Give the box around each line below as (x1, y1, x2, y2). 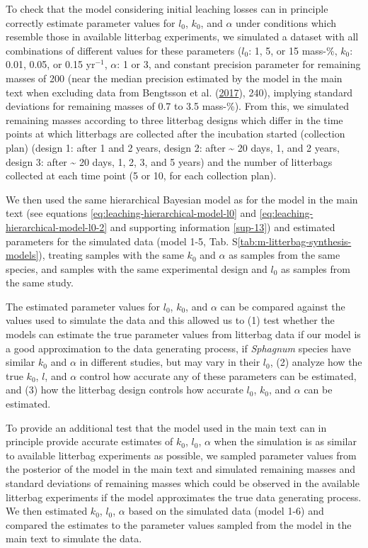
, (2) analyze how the (270, 354, 362, 369)
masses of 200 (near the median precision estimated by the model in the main (6, 70, 343, 85)
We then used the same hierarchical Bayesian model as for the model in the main (6, 191, 358, 206)
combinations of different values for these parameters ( (6, 43, 242, 57)
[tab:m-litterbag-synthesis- (237, 233, 352, 248)
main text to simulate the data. (6, 531, 142, 546)
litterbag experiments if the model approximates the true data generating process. (6, 489, 362, 504)
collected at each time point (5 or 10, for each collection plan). (6, 168, 277, 183)
